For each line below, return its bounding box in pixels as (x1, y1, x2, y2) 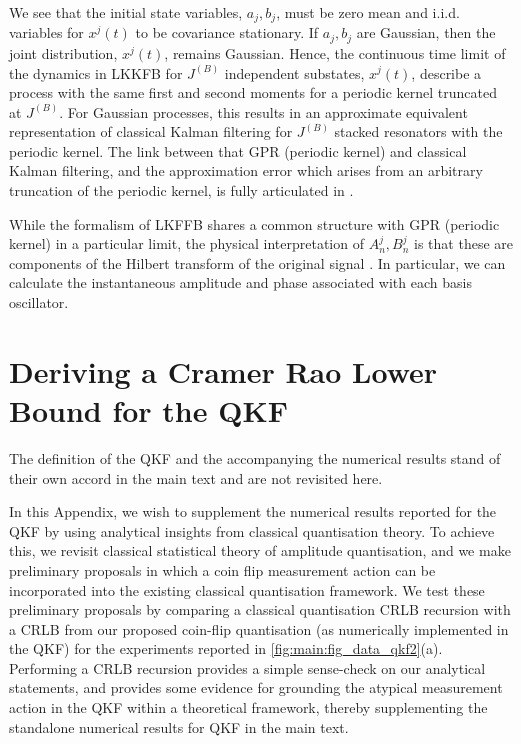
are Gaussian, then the (356, 22, 496, 43)
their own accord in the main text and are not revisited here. (9, 467, 383, 488)
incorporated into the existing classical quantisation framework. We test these (9, 579, 485, 600)
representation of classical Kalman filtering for (9, 121, 293, 142)
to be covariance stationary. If (135, 22, 319, 43)
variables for (9, 22, 84, 43)
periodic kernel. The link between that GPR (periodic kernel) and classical (9, 140, 467, 161)
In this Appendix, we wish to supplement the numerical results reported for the (9, 501, 497, 522)
